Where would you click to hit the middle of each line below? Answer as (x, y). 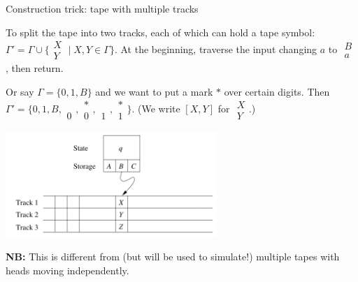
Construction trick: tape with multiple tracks (102, 8)
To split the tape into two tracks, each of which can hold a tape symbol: (160, 32)
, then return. (35, 68)
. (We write (156, 109)
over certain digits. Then (277, 91)
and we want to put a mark (154, 91)
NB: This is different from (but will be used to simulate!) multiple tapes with (173, 257)
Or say (20, 91)
